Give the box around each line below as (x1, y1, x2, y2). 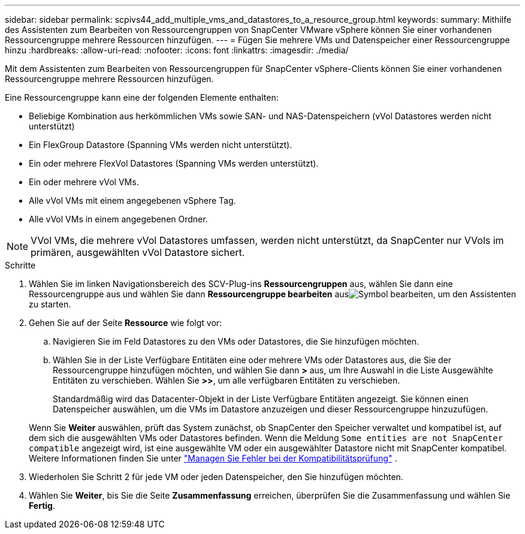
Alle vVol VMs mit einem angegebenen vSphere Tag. (29, 195, 236, 206)
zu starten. (29, 299, 71, 309)
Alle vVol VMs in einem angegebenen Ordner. (29, 214, 208, 224)
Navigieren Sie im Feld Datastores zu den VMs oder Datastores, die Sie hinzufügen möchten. (53, 336, 419, 346)
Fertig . (29, 500, 55, 511)
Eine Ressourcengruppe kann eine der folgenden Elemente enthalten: (5, 92, 279, 102)
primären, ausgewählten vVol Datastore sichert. (31, 246, 245, 258)
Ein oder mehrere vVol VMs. (29, 177, 139, 187)
